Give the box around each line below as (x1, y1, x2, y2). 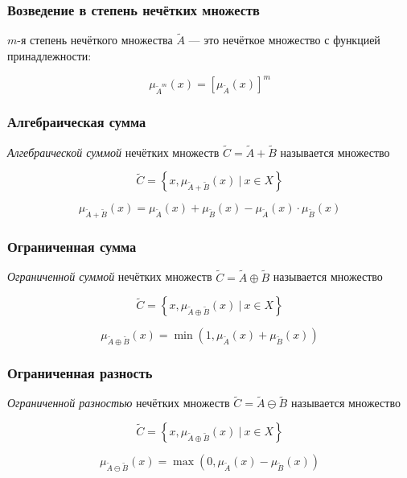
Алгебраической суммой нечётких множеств (7, 143, 220, 160)
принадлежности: (7, 47, 92, 64)
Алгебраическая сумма (7, 112, 146, 132)
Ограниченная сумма (7, 237, 137, 257)
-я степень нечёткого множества (17, 31, 173, 48)
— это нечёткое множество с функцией (188, 31, 380, 48)
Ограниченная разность (7, 362, 153, 382)
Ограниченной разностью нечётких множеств (7, 394, 230, 411)
